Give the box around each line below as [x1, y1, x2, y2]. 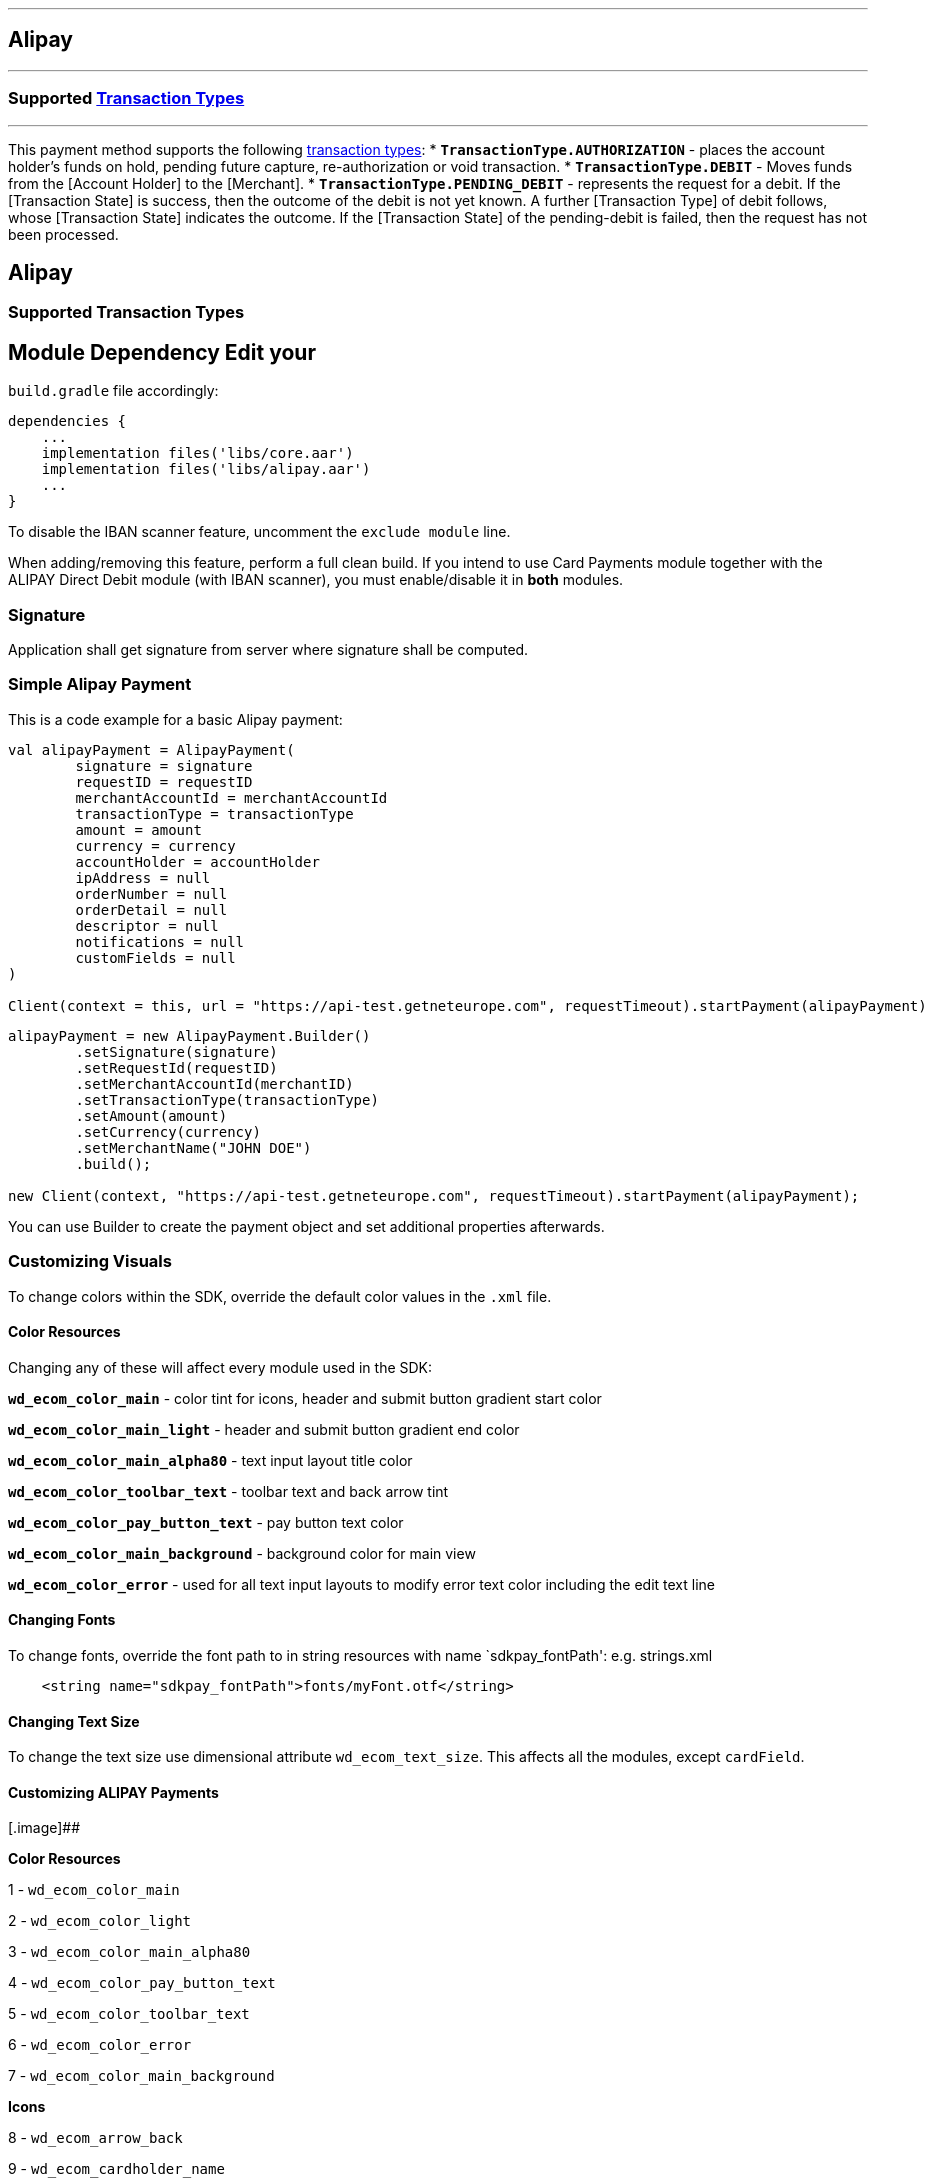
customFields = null [75, 949, 236, 966]
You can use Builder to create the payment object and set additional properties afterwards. [8, 1217, 605, 1235]
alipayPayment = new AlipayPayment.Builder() [8, 1027, 371, 1044]
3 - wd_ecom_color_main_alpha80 [8, 1943, 251, 1961]
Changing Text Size [8, 1712, 140, 1730]
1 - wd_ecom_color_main [8, 1881, 180, 1899]
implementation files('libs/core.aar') [41, 445, 354, 462]
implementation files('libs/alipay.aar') [41, 461, 371, 478]
